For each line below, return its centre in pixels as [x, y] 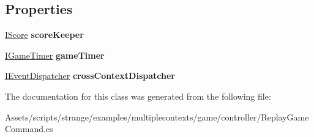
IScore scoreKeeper [44, 35]
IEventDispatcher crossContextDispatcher [90, 76]
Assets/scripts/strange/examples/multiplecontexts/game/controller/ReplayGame [157, 117]
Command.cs [29, 129]
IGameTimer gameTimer [55, 55]
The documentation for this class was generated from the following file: [138, 96]
